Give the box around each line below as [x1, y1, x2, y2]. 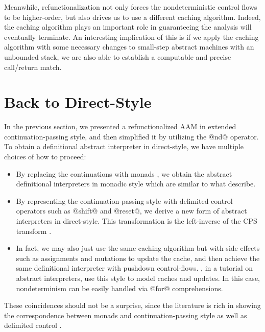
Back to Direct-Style [4, 91, 152, 112]
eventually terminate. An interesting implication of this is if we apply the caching [4, 31, 259, 42]
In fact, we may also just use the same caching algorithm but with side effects [16, 243, 260, 253]
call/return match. [4, 61, 62, 72]
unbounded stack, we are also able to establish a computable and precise [4, 51, 231, 62]
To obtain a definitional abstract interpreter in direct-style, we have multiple [4, 141, 244, 152]
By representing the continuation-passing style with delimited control [16, 195, 233, 206]
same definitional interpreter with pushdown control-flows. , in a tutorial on [16, 263, 253, 273]
